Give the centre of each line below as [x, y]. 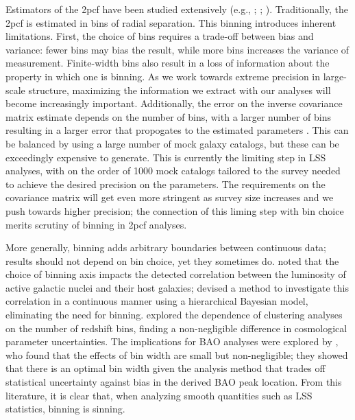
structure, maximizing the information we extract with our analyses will [180, 90]
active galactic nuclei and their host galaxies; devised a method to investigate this [177, 287]
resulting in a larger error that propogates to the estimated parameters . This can [177, 130]
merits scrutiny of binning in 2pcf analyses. [96, 224]
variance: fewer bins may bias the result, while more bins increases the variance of [177, 49]
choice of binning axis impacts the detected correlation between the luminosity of [176, 274]
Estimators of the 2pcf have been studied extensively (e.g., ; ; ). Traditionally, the [177, 9]
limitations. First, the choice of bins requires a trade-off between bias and [160, 36]
